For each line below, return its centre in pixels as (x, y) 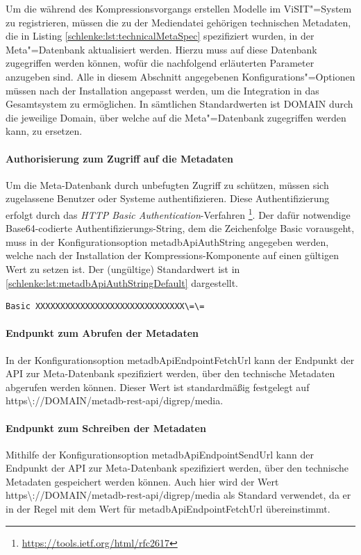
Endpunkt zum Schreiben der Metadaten (106, 428)
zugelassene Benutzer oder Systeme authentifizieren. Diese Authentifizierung (168, 198)
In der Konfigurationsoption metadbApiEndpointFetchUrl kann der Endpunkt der (180, 359)
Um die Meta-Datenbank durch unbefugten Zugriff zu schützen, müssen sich (167, 184)
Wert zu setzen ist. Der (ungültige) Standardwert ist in (123, 268)
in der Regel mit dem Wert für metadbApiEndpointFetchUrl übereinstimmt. (168, 509)
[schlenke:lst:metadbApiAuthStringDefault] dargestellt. (122, 282)
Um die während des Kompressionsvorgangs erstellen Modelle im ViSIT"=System (179, 8)
